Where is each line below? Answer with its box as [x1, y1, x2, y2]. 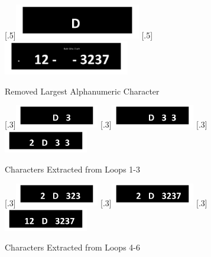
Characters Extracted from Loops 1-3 [5, 162, 140, 175]
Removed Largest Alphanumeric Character [5, 84, 160, 97]
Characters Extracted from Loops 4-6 [5, 241, 140, 253]
